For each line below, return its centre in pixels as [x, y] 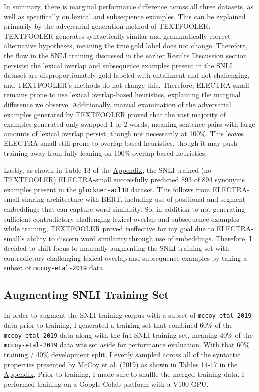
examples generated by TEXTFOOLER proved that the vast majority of [115, 114]
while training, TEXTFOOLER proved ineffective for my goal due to [109, 228]
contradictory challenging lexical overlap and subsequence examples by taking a [126, 257]
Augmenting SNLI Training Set [87, 294]
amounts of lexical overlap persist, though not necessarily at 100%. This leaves [124, 133]
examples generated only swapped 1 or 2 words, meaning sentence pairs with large [129, 124]
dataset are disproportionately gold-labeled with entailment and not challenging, [127, 75]
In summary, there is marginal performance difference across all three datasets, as [129, 6]
